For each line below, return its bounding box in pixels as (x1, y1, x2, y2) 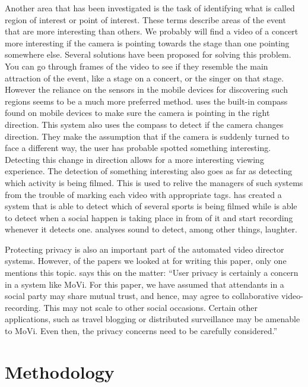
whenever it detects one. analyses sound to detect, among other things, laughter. (5, 223, 297, 235)
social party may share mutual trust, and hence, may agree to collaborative (5, 290, 279, 302)
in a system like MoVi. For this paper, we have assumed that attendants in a (5, 278, 284, 290)
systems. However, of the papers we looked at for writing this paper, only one (5, 254, 287, 267)
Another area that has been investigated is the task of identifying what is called (5, 2, 295, 14)
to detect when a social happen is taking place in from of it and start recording (5, 211, 293, 224)
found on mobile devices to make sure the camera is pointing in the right (5, 106, 270, 119)
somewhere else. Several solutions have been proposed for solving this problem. (5, 48, 291, 61)
